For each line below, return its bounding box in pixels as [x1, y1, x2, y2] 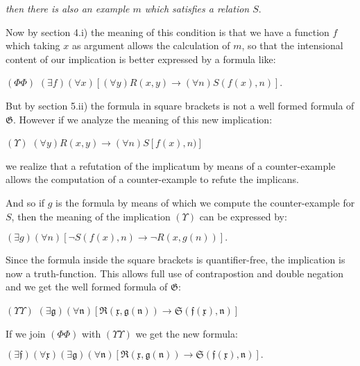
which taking [6, 38, 60, 53]
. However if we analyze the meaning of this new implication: [13, 112, 273, 126]
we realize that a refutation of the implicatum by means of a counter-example [6, 158, 336, 173]
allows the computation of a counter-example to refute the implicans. [6, 172, 299, 186]
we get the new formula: [135, 326, 238, 340]
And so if [6, 195, 45, 209]
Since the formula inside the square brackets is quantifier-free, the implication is [6, 252, 345, 267]
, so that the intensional [241, 38, 343, 53]
